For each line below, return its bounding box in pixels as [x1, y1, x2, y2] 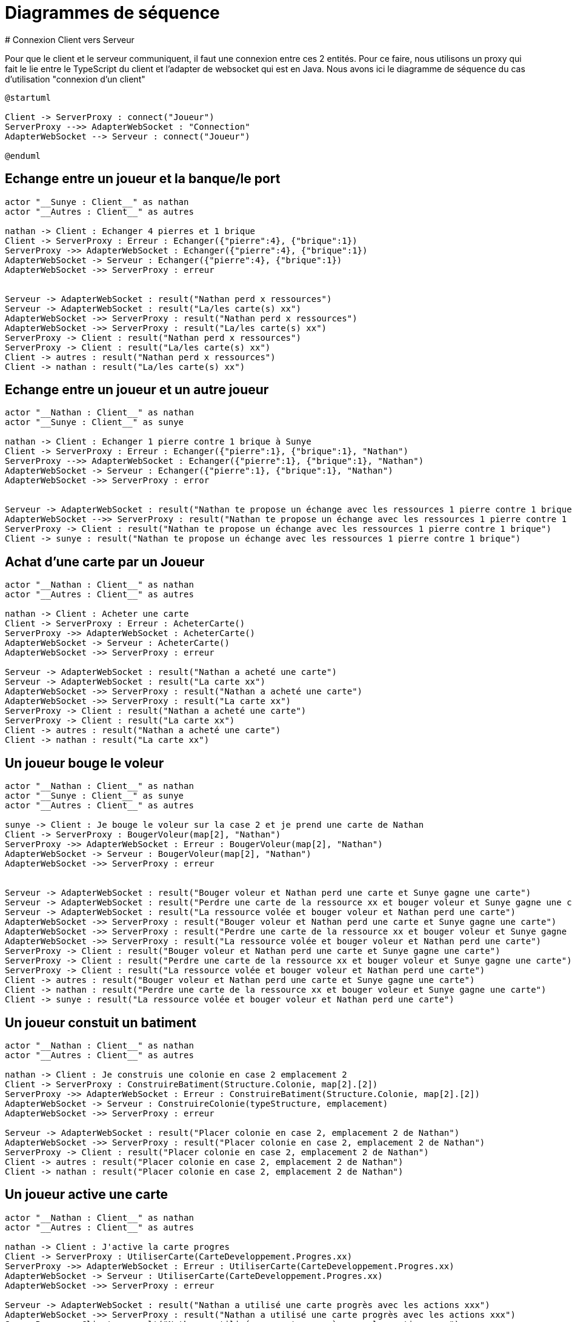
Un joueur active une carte [5, 1187, 168, 1203]
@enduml [5, 150, 41, 161]
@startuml [5, 92, 51, 102]
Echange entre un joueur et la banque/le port [5, 171, 281, 187]
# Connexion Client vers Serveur [5, 34, 135, 45]
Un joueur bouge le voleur [5, 755, 164, 771]
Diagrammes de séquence [5, 2, 220, 23]
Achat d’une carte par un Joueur [5, 554, 205, 569]
